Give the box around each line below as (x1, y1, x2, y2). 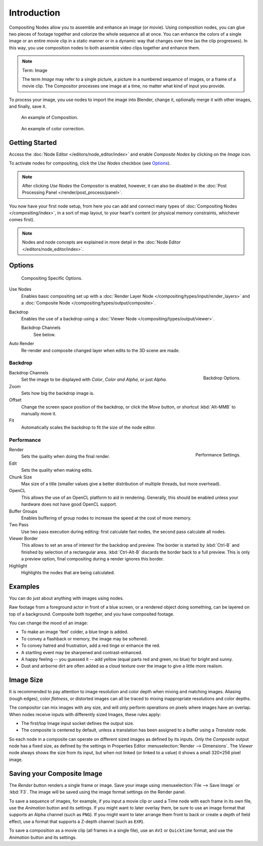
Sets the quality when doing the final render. (21, 454, 110, 459)
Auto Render (9, 341, 34, 347)
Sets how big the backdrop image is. (21, 390, 94, 396)
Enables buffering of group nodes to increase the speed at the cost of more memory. (21, 515, 192, 521)
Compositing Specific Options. (21, 275, 83, 281)
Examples (9, 582, 40, 591)
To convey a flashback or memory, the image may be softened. (21, 636, 148, 641)
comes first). (9, 217, 35, 223)
